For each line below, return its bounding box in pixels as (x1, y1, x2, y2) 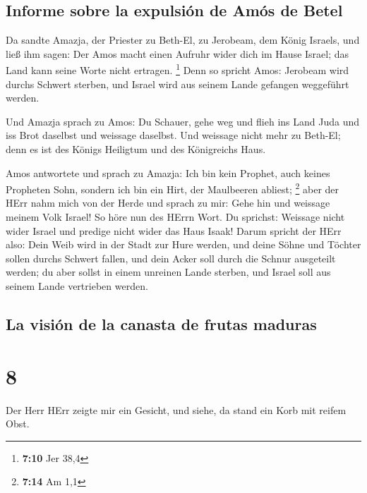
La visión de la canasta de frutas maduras (6, 313, 317, 334)
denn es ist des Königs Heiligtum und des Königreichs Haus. (6, 142, 266, 157)
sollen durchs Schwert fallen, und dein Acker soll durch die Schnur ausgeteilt (6, 250, 336, 265)
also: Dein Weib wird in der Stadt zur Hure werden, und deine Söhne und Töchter (6, 237, 361, 252)
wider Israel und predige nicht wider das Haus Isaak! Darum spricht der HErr (6, 223, 342, 238)
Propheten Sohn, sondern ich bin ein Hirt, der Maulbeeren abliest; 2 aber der (6, 180, 339, 196)
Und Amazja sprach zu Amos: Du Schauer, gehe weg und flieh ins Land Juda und (6, 114, 360, 128)
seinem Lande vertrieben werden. (6, 279, 148, 293)
